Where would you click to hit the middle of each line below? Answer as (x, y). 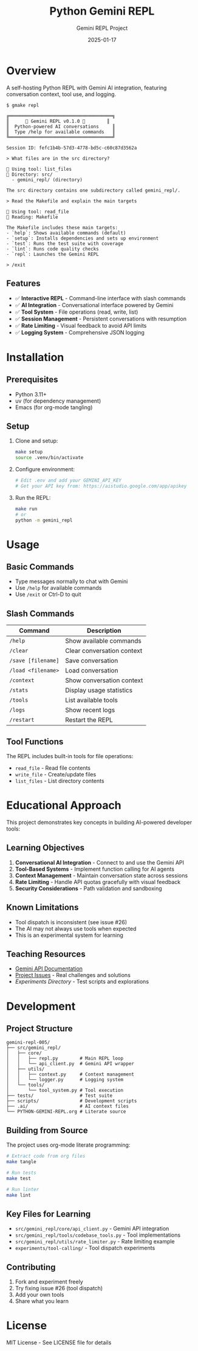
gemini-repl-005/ (28, 1043)
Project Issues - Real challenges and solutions (73, 975)
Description (104, 631)
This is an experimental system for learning (69, 935)
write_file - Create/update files (56, 775)
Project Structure (39, 1029)
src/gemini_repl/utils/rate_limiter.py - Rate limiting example (95, 1242)
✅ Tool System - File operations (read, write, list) (77, 312)
